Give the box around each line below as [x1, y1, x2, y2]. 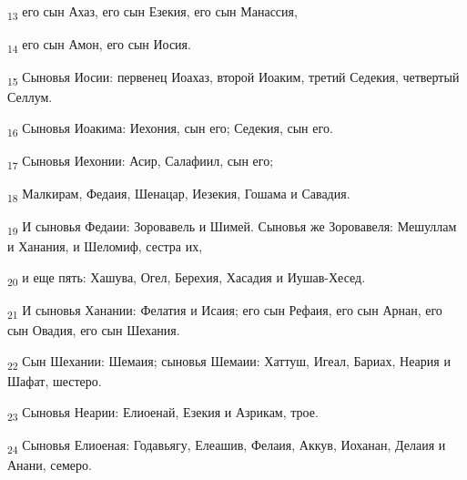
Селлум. [7, 87, 53, 107]
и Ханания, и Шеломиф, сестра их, [7, 237, 203, 256]
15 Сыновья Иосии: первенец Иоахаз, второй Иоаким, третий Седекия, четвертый [7, 67, 460, 89]
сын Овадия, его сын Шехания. [7, 321, 180, 340]
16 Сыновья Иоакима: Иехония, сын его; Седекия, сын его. [7, 117, 333, 139]
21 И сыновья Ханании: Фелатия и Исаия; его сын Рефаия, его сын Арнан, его [7, 301, 442, 322]
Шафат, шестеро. [7, 372, 102, 391]
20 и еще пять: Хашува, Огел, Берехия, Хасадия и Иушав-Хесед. [7, 268, 366, 289]
